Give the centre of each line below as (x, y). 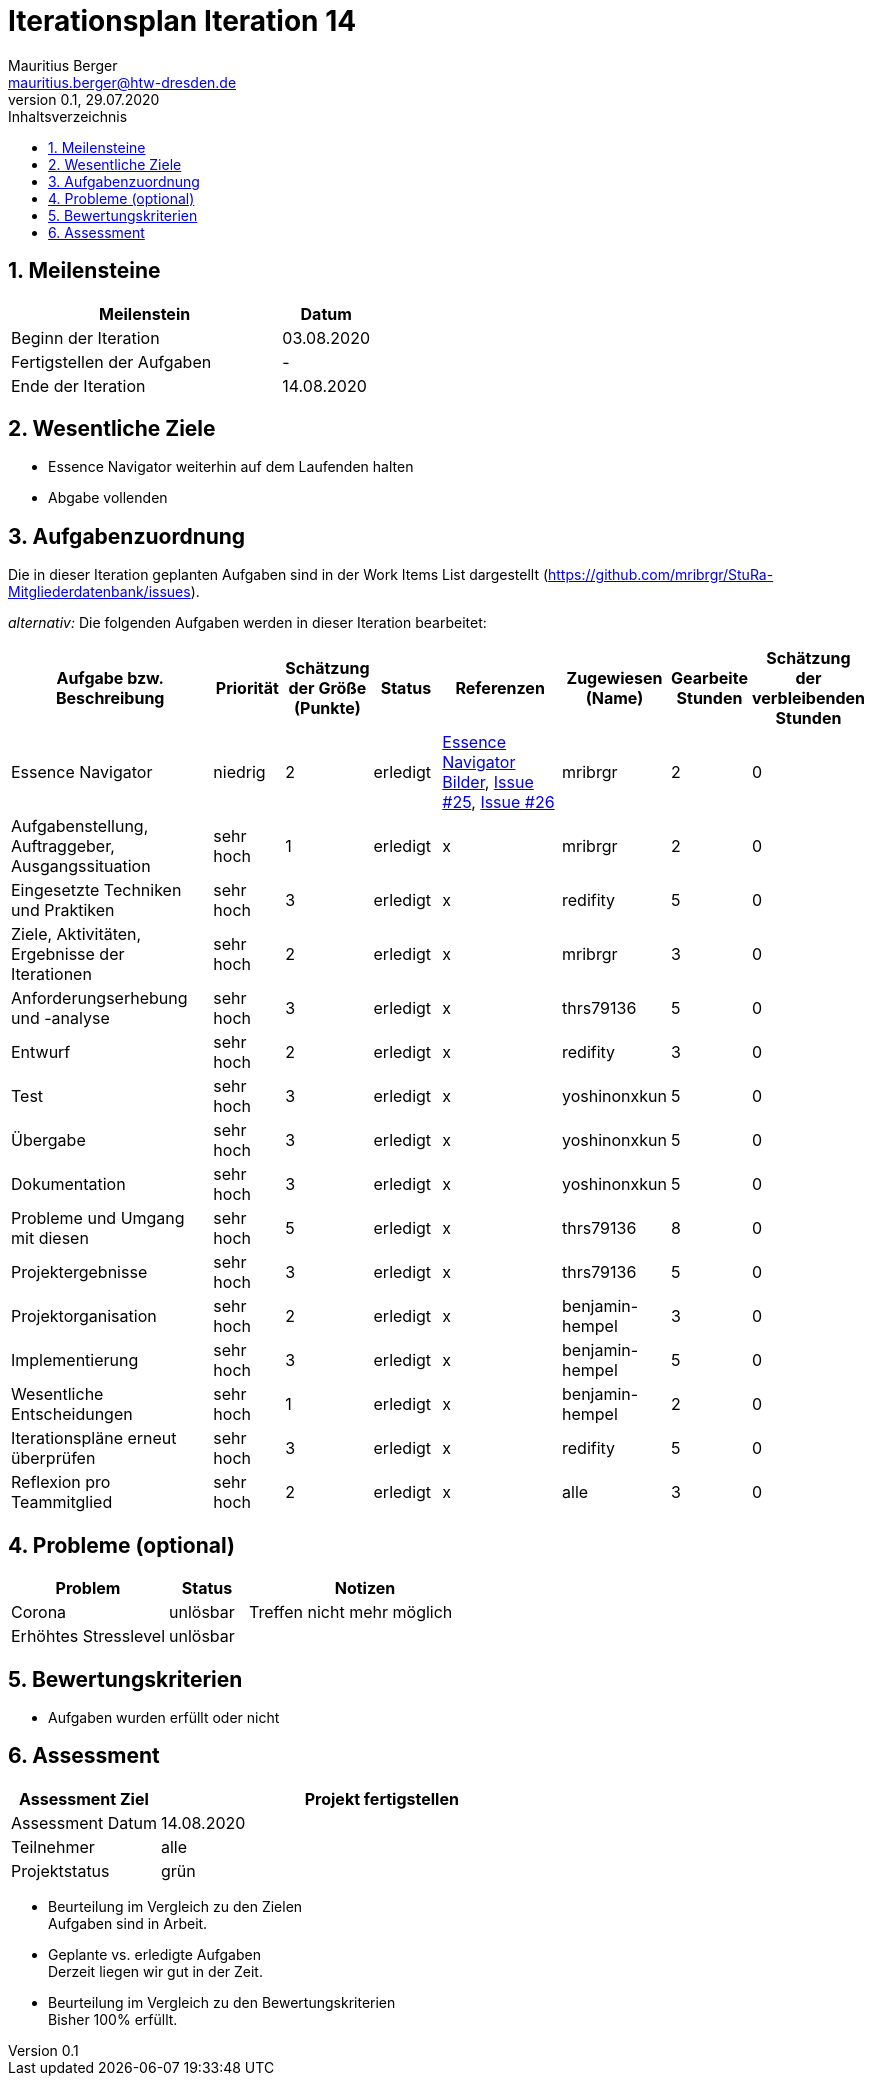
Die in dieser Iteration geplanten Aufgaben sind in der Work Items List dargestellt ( (278, 575)
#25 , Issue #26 (498, 802)
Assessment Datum (84, 1822)
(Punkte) (327, 708)
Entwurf (41, 1052)
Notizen (365, 1588)
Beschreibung (110, 698)
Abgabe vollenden (108, 498)
